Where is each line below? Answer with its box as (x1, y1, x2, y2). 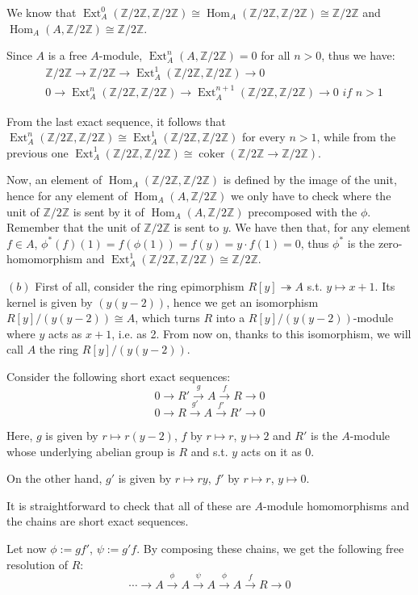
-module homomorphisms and (263, 497, 410, 513)
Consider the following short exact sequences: (6, 367, 231, 384)
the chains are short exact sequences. (6, 513, 189, 530)
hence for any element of (6, 186, 127, 203)
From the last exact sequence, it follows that (6, 112, 226, 129)
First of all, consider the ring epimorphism (35, 277, 245, 294)
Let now (6, 540, 47, 557)
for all (261, 47, 291, 64)
